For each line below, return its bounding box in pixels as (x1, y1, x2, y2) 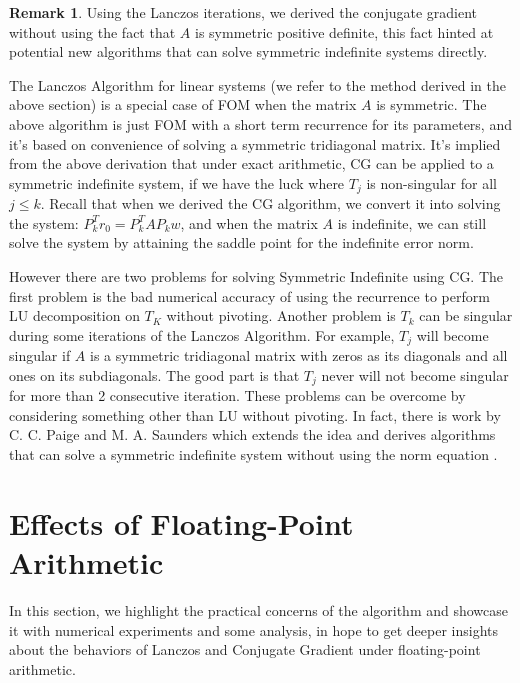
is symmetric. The (376, 94, 487, 115)
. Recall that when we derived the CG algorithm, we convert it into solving (40, 193, 501, 214)
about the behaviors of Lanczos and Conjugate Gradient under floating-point (9, 639, 481, 660)
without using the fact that (9, 21, 176, 42)
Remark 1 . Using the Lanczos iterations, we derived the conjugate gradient (9, 2, 477, 22)
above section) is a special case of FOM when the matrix (9, 94, 357, 115)
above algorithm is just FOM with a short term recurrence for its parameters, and (9, 113, 512, 134)
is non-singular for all (366, 172, 497, 193)
